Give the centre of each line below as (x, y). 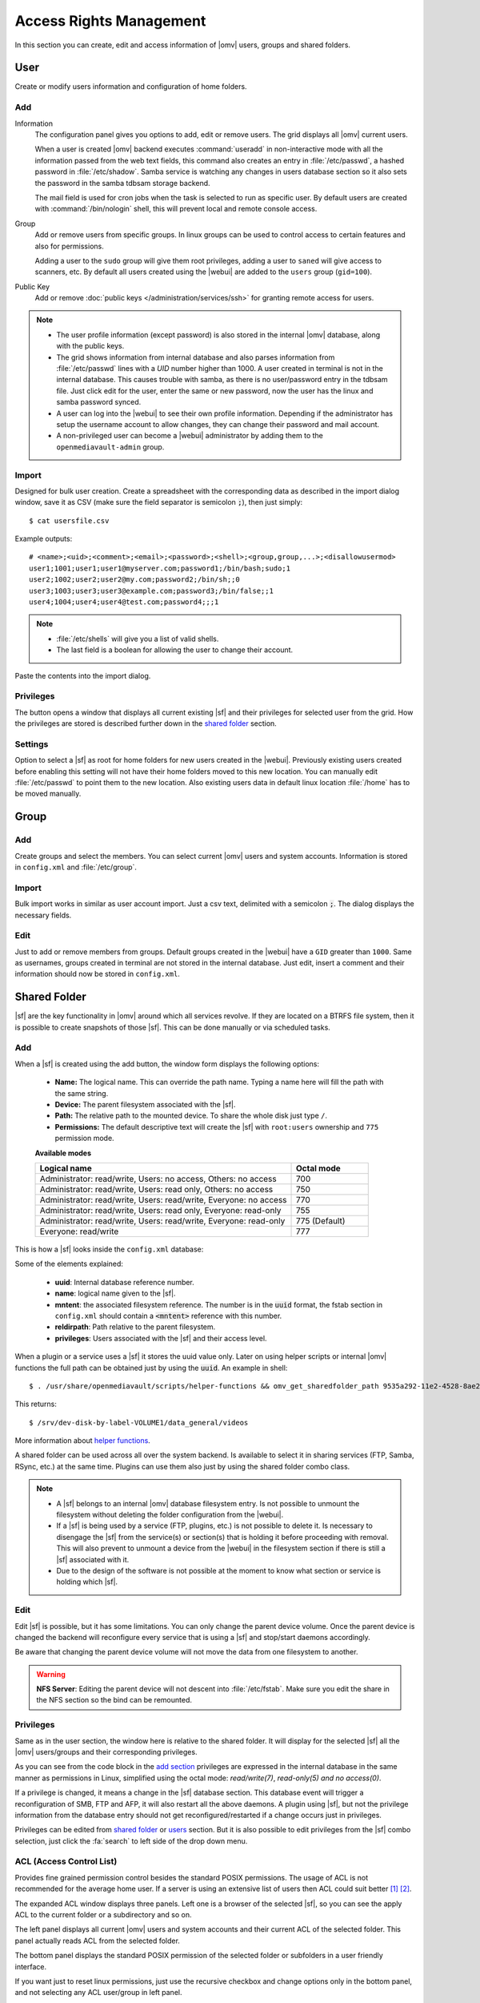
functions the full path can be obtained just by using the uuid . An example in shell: (151, 1368)
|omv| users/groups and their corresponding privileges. (106, 1751)
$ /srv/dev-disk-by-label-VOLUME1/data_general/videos (139, 1423)
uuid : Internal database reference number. (125, 1282)
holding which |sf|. (87, 1582)
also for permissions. (69, 246)
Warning (51, 1674)
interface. (31, 1966)
